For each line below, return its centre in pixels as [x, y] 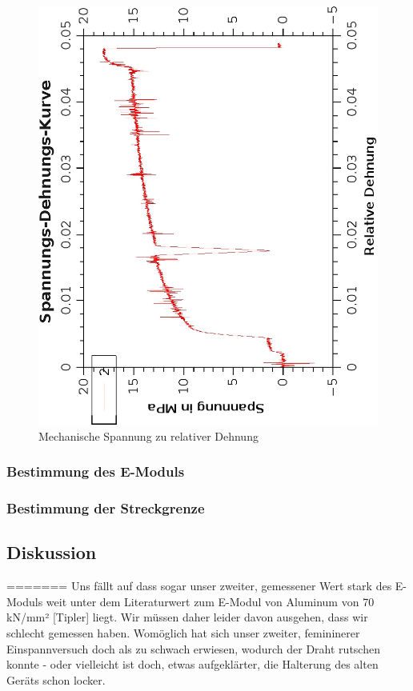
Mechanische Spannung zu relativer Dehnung [148, 435]
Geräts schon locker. [56, 679]
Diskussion [52, 552]
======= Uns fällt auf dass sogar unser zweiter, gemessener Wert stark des [199, 586]
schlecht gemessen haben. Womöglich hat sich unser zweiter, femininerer [183, 632]
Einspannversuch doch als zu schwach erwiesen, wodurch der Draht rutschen [193, 648]
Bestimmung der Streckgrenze [106, 508]
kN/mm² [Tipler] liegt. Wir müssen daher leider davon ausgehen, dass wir [187, 617]
